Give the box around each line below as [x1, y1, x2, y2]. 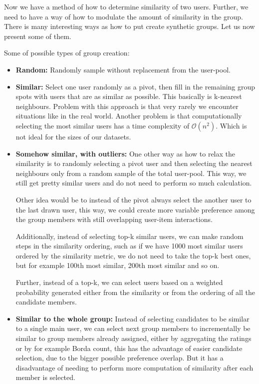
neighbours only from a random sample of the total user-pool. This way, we [15, 167, 247, 178]
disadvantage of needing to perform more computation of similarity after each [15, 362, 254, 372]
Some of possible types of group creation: [4, 47, 130, 58]
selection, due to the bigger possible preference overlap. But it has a [15, 352, 224, 363]
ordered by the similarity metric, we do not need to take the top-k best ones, [15, 250, 251, 260]
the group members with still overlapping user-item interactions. [15, 214, 213, 224]
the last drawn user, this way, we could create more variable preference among [15, 204, 255, 214]
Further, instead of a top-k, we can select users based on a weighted [15, 277, 223, 287]
